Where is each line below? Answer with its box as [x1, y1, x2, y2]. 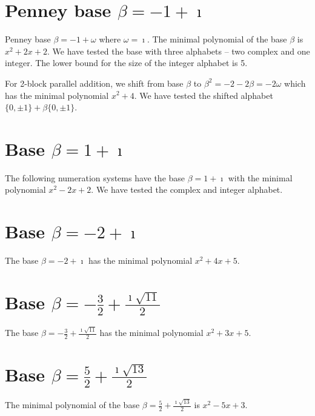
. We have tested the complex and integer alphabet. [91, 183, 283, 196]
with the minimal [228, 171, 293, 184]
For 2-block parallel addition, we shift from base [5, 76, 184, 89]
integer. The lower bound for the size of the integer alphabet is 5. [5, 56, 248, 69]
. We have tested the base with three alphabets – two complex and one [47, 44, 310, 57]
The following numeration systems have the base [5, 171, 185, 184]
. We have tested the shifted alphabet [134, 89, 273, 101]
